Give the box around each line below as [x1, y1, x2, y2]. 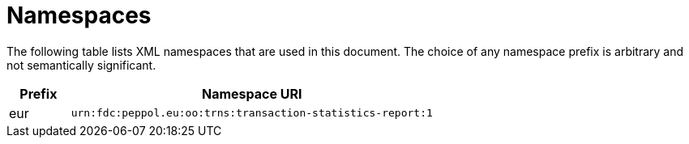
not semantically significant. [6, 57, 156, 72]
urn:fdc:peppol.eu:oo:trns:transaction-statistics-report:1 [71, 107, 433, 120]
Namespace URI [201, 85, 302, 102]
